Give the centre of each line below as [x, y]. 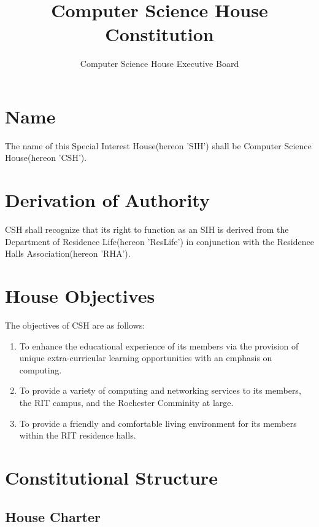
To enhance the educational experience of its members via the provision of [159, 345]
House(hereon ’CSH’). [46, 158]
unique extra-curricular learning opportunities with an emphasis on [146, 358]
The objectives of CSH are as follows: [75, 325]
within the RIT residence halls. [78, 435]
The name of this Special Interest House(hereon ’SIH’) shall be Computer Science [158, 145]
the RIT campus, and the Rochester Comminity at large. [126, 403]
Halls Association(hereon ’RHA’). [68, 253]
